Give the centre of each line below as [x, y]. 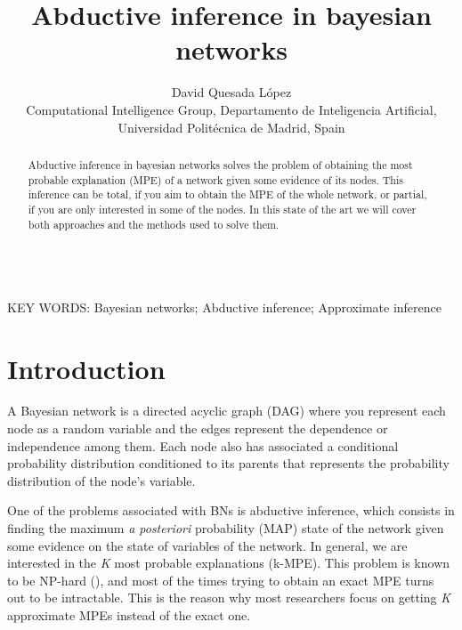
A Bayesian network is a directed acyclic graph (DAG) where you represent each [227, 411]
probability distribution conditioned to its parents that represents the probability [228, 463]
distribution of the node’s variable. [101, 480]
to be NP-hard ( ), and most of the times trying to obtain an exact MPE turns [221, 580]
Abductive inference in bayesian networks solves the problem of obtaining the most [220, 164]
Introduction [86, 368]
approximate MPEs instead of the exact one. [129, 615]
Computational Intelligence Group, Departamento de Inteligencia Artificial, [231, 109]
